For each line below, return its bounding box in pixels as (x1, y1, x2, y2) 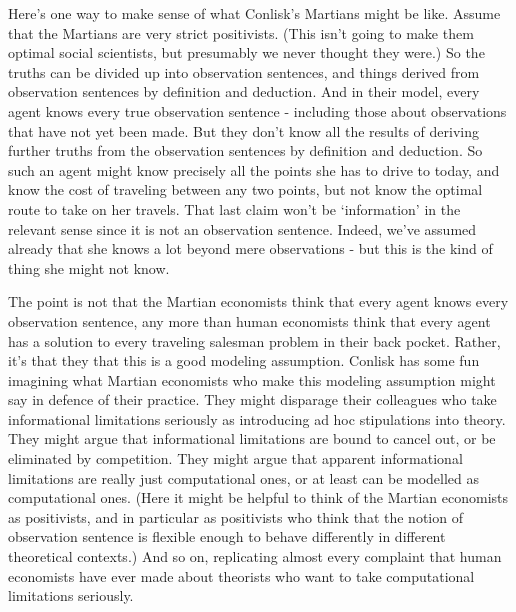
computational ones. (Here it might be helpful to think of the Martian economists (8, 487, 509, 508)
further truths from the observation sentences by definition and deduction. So (8, 140, 483, 161)
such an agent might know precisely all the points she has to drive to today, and (8, 159, 500, 180)
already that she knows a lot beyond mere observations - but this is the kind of (8, 238, 493, 259)
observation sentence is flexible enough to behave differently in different (8, 526, 446, 547)
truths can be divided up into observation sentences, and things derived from (8, 61, 480, 82)
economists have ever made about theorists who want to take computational (8, 565, 475, 586)
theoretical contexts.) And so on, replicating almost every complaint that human (8, 546, 502, 567)
